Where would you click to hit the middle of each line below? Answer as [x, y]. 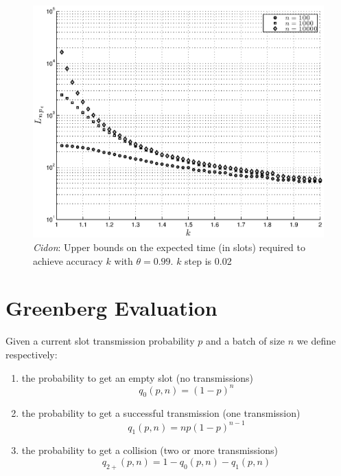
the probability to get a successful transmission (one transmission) [161, 413]
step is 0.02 [208, 260]
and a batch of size [245, 341]
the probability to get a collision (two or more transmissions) [150, 450]
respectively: [32, 354]
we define [316, 341]
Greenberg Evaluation [111, 308]
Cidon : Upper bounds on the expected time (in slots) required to [169, 247]
